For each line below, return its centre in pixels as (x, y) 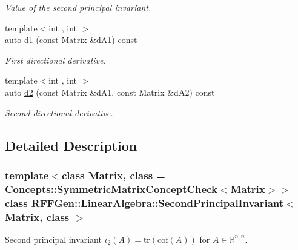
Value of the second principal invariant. (78, 7)
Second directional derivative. (59, 112)
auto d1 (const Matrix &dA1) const (71, 40)
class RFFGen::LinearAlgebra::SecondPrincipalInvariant (144, 202)
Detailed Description (71, 145)
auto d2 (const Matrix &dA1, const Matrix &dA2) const (110, 92)
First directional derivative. (55, 60)
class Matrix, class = (113, 175)
